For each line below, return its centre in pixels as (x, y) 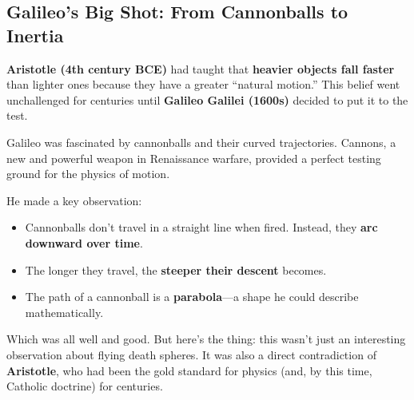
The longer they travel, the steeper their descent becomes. (176, 269)
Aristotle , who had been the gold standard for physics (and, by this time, (189, 370)
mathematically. (64, 312)
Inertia (35, 35)
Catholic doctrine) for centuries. (85, 386)
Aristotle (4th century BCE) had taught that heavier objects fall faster (201, 68)
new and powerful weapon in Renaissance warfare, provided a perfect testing (194, 158)
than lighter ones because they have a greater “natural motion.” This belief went (203, 84)
